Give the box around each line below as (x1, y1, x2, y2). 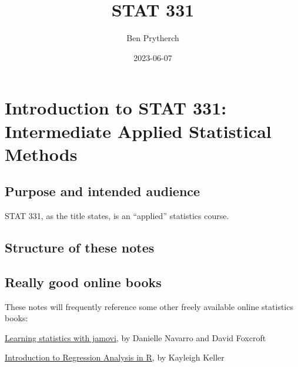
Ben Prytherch (126, 32, 179, 44)
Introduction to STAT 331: (5, 96, 227, 120)
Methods (5, 142, 78, 166)
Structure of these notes (5, 238, 155, 257)
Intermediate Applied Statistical (5, 119, 272, 143)
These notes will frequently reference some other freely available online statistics (5, 300, 293, 312)
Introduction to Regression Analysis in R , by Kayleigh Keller (5, 351, 225, 363)
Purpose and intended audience (5, 182, 200, 200)
